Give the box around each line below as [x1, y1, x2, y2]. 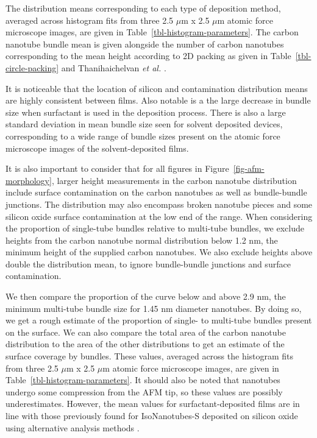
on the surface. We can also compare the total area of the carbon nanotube [5, 325, 286, 338]
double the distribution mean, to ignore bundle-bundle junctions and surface [5, 257, 291, 270]
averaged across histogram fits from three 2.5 [5, 13, 174, 26]
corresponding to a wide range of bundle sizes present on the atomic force [5, 129, 280, 142]
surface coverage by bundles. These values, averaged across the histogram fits [5, 350, 294, 362]
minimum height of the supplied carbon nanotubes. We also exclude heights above [5, 245, 313, 258]
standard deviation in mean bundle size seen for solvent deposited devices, [5, 118, 283, 130]
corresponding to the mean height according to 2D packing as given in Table [5, 49, 291, 62]
